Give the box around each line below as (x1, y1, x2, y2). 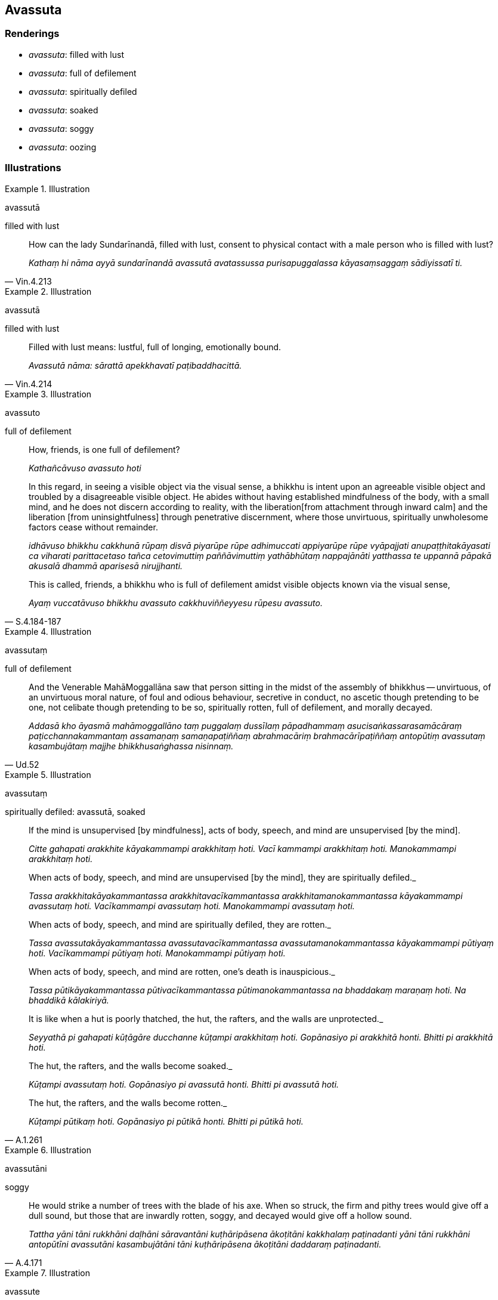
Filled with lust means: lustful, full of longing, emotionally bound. (29, 341, 282, 352)
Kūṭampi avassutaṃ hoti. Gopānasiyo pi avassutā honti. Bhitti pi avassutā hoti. (29, 1079, 339, 1089)
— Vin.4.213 (5, 276, 52, 286)
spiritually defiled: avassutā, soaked (5, 806, 146, 817)
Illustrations (5, 162, 61, 174)
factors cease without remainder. (29, 521, 158, 532)
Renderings (5, 27, 60, 40)
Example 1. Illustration (5, 183, 90, 194)
